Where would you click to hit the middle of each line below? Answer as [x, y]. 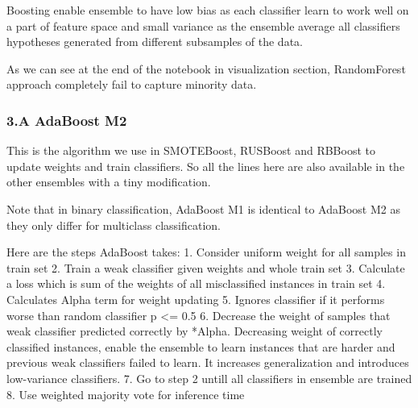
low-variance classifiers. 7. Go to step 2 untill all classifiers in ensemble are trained [209, 378]
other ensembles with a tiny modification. [109, 182]
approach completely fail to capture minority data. [132, 84]
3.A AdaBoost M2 [67, 120]
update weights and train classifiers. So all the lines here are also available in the [206, 166]
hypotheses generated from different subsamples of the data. [155, 42]
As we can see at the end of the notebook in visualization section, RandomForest [206, 68]
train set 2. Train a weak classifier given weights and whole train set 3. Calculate [206, 267]
